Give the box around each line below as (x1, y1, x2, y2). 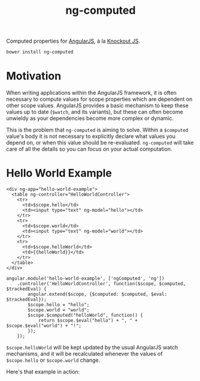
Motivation (6, 70, 62, 83)
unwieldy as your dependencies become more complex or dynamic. (6, 115, 174, 122)
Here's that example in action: (6, 368, 80, 375)
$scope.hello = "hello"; (28, 301, 90, 308)
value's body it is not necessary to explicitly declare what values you (6, 133, 175, 140)
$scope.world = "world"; (28, 307, 90, 313)
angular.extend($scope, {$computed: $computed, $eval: (28, 291, 168, 297)
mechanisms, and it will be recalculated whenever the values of (6, 350, 163, 357)
